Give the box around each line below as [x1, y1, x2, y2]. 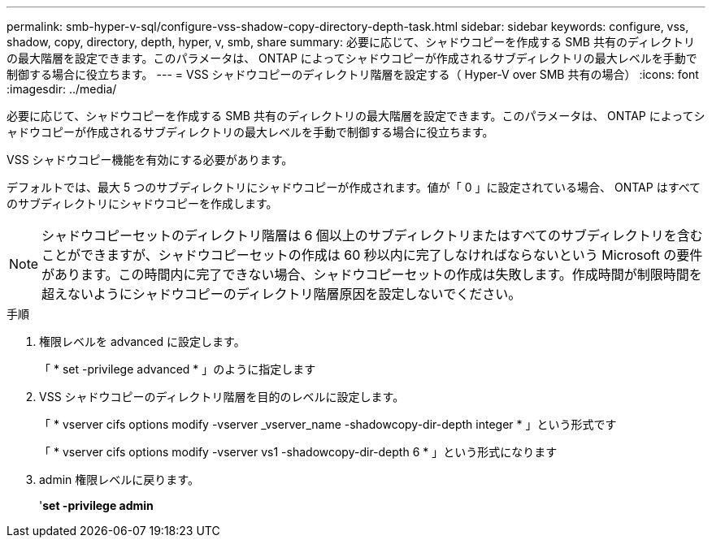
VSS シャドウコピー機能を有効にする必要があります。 [7, 153, 293, 166]
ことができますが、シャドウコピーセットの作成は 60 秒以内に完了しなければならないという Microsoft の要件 [41, 247, 703, 263]
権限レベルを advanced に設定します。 [39, 335, 245, 348]
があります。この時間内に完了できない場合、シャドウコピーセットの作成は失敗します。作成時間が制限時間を [41, 266, 702, 283]
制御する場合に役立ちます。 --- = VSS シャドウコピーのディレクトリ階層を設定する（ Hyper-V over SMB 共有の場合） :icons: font [7, 67, 699, 81]
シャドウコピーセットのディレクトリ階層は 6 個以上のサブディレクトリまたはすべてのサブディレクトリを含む [41, 227, 703, 244]
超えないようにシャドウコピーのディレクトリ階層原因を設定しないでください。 [41, 286, 522, 302]
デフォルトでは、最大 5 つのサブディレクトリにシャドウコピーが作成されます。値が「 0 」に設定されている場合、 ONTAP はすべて [7, 180, 701, 194]
